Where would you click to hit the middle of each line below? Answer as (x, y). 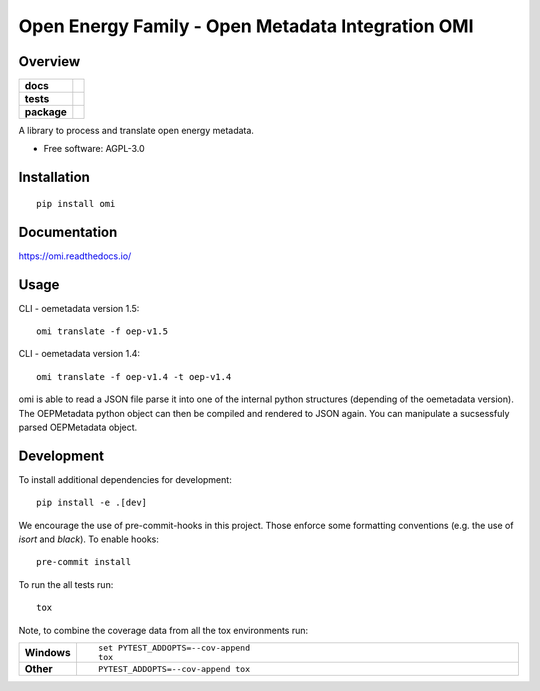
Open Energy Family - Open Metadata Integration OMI (246, 26)
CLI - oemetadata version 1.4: (79, 354)
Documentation (68, 231)
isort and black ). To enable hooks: (89, 539)
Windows (47, 653)
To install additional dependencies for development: (125, 479)
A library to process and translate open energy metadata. (136, 131)
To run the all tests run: (66, 584)
